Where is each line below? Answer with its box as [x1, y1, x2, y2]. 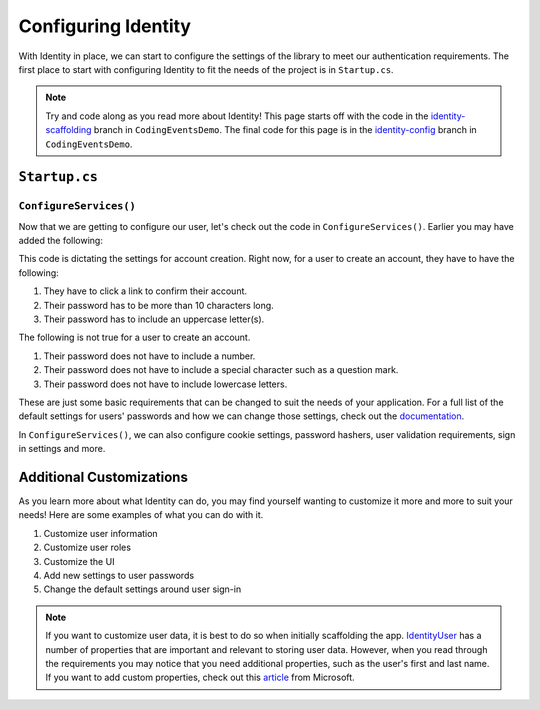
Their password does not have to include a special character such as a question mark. [43, 364, 399, 376]
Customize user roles [43, 541, 132, 554]
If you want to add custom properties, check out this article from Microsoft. [45, 671, 355, 684]
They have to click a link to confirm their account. [43, 285, 248, 297]
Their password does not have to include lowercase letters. [43, 378, 288, 390]
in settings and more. [18, 443, 106, 455]
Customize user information [43, 527, 159, 539]
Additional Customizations [18, 468, 189, 485]
